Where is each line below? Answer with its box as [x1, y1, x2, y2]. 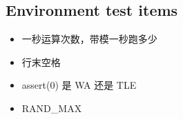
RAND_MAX [21, 100, 82, 115]
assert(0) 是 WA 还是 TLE [21, 78, 137, 92]
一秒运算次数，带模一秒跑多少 [21, 32, 157, 46]
